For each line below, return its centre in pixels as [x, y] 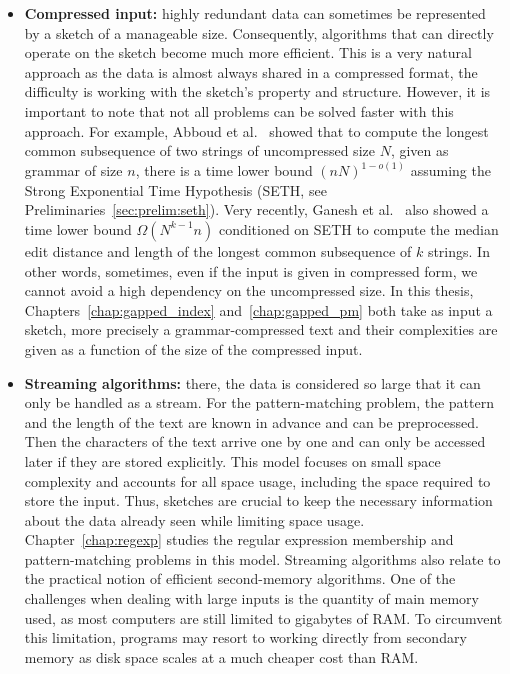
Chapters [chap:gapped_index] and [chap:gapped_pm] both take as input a [258, 309]
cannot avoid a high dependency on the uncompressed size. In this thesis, [249, 290]
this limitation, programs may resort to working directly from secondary [245, 637]
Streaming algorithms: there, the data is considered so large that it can [252, 382]
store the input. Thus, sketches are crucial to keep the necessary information [258, 500]
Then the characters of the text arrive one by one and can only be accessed [255, 441]
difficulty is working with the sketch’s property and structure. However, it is [257, 91]
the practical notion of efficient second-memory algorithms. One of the [240, 578]
